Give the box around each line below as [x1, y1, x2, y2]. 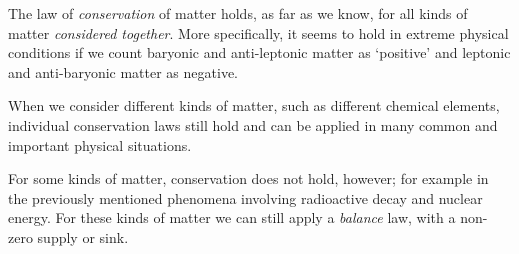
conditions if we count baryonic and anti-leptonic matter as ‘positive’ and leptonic [8, 42, 511, 63]
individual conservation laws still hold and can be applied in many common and [8, 114, 498, 135]
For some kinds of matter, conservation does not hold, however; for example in [8, 168, 489, 189]
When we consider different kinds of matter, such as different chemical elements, [8, 95, 500, 116]
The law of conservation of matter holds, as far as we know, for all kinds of [8, 3, 468, 23]
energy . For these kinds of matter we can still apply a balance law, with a [8, 207, 456, 228]
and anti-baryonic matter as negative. [8, 61, 238, 82]
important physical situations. [8, 134, 192, 155]
